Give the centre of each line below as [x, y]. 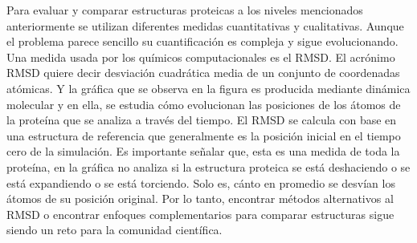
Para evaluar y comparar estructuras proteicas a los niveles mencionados [185, 10]
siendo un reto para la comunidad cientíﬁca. [114, 230]
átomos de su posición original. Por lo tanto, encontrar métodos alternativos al [200, 198]
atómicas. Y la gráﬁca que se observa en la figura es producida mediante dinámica [208, 88]
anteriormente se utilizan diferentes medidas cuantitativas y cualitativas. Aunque [205, 25]
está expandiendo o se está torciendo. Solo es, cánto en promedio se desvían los [201, 182]
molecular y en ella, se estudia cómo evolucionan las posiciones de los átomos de [204, 104]
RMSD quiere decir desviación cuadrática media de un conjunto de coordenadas [203, 73]
